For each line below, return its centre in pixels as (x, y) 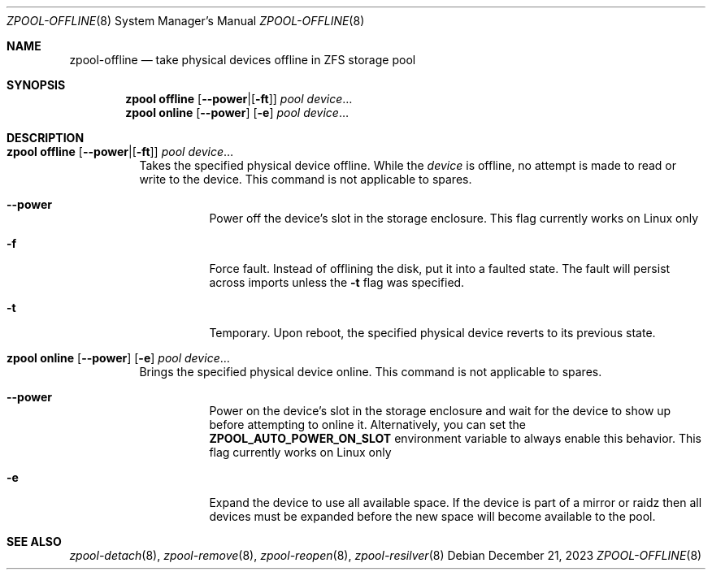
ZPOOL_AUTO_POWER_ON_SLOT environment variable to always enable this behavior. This (455, 438)
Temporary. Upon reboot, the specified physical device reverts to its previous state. (432, 333)
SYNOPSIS (36, 85)
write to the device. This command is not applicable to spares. (306, 179)
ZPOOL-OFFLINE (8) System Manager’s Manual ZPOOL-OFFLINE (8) (186, 21)
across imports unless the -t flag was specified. (337, 282)
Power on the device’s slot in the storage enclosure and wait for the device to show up (440, 411)
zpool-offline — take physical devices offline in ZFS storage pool (243, 60)
